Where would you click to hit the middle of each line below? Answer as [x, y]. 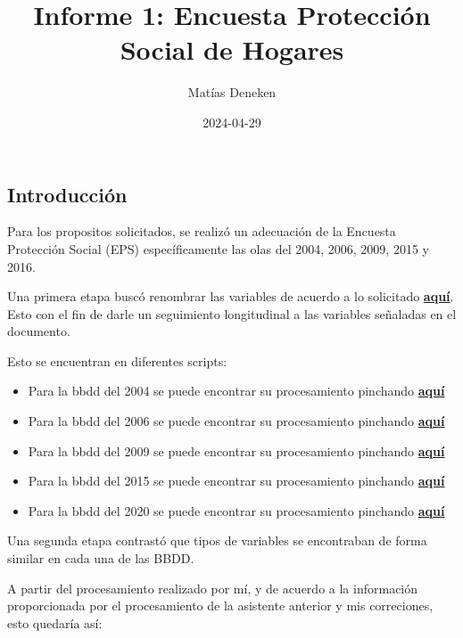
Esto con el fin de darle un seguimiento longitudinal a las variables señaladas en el [232, 313]
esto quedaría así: [55, 622]
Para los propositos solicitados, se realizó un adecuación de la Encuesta [202, 231]
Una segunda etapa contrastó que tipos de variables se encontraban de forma [217, 540]
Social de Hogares [232, 49]
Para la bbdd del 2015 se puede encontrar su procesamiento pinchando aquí [236, 481]
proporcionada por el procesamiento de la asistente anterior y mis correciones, [220, 605]
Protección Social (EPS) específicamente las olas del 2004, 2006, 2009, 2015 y [218, 248]
